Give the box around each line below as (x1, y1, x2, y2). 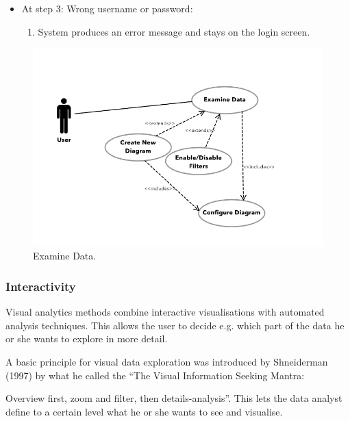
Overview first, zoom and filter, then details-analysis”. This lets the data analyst (5, 391, 342, 405)
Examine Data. (33, 248, 97, 263)
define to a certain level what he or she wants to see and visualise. (5, 404, 283, 418)
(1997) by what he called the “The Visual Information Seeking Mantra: (5, 368, 305, 382)
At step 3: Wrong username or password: (21, 1, 193, 15)
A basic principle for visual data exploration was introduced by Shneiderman (5, 355, 328, 369)
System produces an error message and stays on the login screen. (38, 24, 310, 38)
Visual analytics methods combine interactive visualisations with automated (5, 305, 325, 319)
